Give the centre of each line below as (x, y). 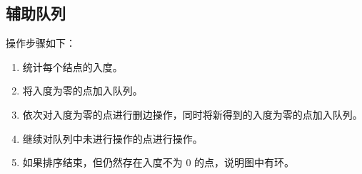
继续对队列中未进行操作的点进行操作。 (112, 138)
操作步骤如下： (41, 43)
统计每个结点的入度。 (72, 66)
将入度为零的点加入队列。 (82, 91)
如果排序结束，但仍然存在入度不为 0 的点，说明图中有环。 (159, 162)
